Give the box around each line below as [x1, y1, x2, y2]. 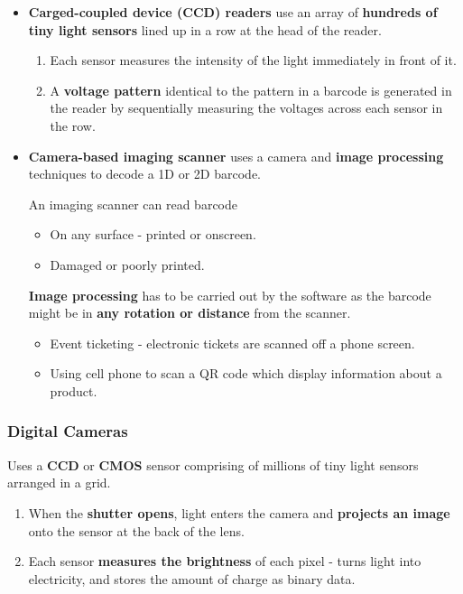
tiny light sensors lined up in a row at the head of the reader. [28, 20, 382, 39]
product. [50, 381, 97, 400]
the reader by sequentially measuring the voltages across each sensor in [50, 98, 443, 117]
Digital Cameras [7, 420, 128, 442]
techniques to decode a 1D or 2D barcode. [28, 164, 261, 183]
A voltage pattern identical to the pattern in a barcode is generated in [50, 80, 452, 99]
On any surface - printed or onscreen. [50, 225, 256, 244]
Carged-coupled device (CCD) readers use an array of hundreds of [28, 3, 438, 21]
